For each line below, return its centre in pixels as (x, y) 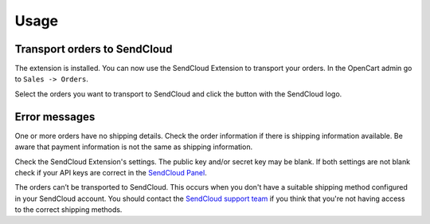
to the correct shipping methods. (68, 210)
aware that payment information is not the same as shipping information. (134, 147)
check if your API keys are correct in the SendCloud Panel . (111, 172)
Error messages (55, 117)
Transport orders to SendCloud (94, 49)
